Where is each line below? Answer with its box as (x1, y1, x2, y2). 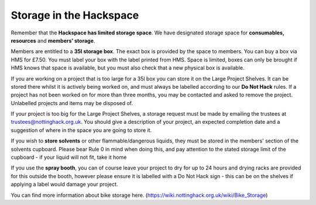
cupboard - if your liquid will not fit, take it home (11, 154, 127, 161)
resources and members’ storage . (11, 37, 95, 44)
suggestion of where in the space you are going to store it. (11, 126, 152, 134)
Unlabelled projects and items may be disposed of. (11, 99, 133, 106)
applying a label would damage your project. (11, 181, 118, 188)
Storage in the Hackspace (11, 9, 139, 22)
